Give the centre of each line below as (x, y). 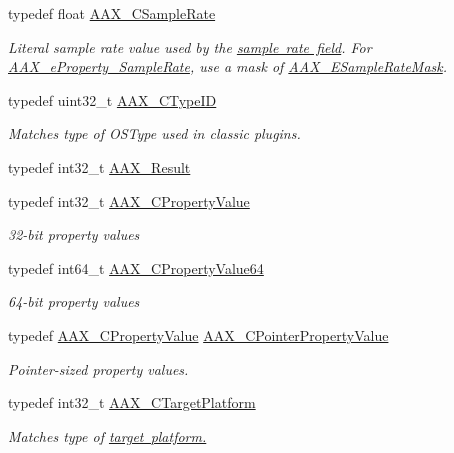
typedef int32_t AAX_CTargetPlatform (132, 402)
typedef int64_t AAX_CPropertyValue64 (136, 267)
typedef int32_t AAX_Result (99, 166)
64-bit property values (74, 301)
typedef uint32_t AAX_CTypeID (112, 99)
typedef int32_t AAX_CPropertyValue (129, 200)
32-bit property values (74, 234)
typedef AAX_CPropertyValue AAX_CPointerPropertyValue (198, 334)
